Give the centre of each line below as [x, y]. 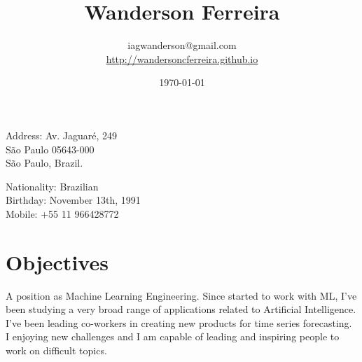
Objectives [57, 262]
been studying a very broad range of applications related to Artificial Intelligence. [181, 309]
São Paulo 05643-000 [50, 149]
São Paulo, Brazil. [44, 163]
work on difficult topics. [56, 350]
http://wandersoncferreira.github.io [182, 58]
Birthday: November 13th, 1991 [73, 200]
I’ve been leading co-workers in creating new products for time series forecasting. [179, 322]
